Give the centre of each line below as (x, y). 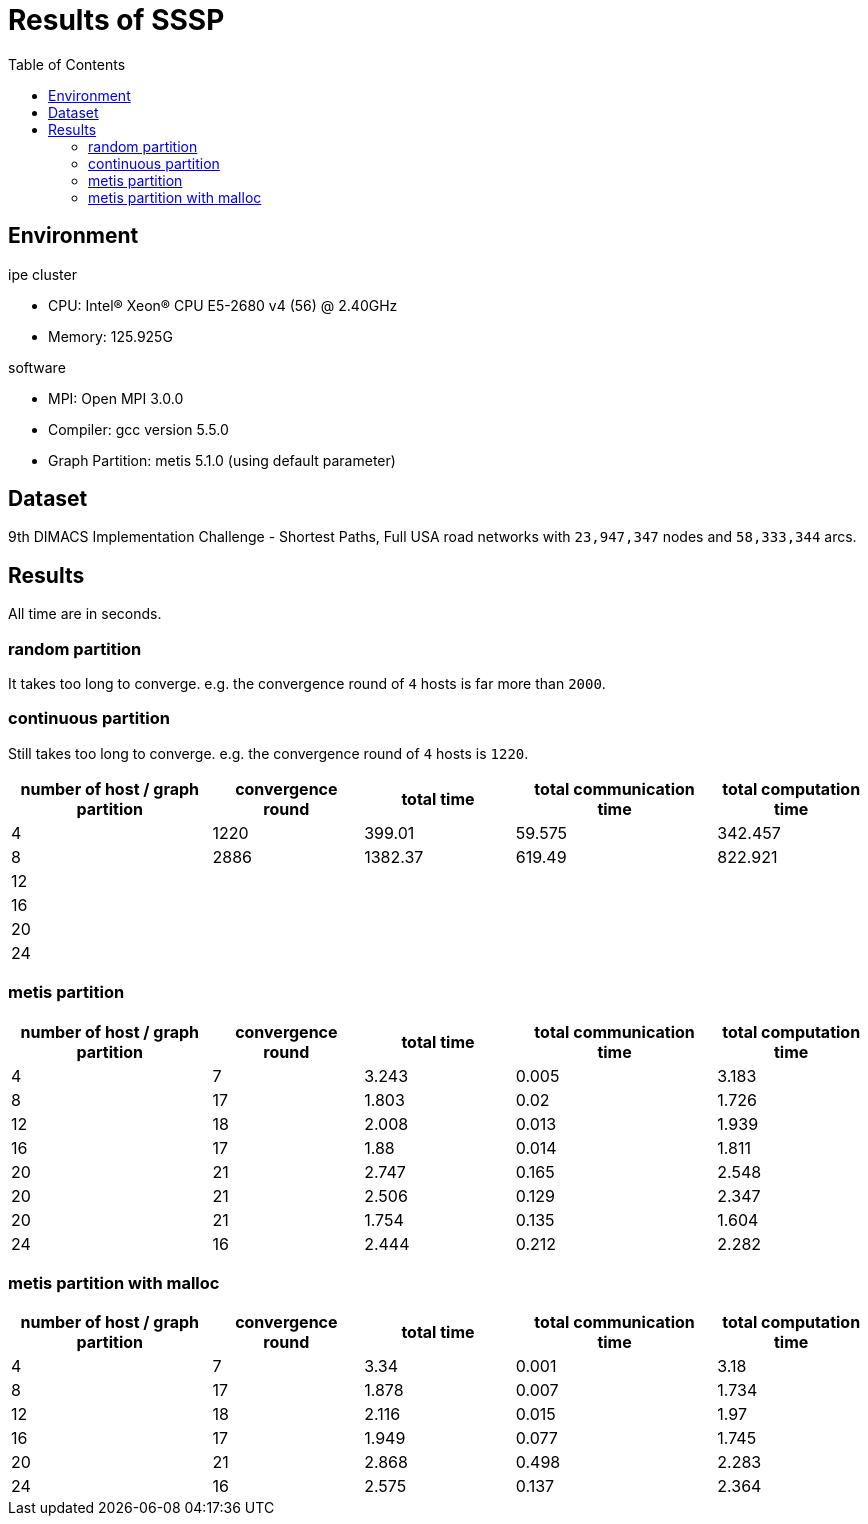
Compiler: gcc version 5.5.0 (138, 429)
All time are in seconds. (85, 614)
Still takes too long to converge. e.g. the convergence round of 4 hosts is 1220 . (268, 753)
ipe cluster (42, 274)
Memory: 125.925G (110, 336)
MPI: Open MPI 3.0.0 (116, 398)
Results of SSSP (116, 20)
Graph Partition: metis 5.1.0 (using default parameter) (222, 460)
